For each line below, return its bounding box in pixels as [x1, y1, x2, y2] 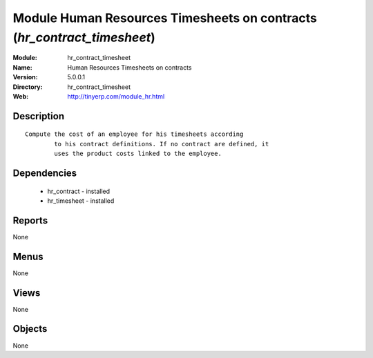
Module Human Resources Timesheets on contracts [12, 10, 318, 26]
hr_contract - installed [47, 187, 111, 195]
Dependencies [12, 167, 77, 179]
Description [12, 110, 65, 122]
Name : [12, 63, 32, 72]
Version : [12, 73, 38, 81]
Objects [12, 323, 48, 335]
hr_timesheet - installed [47, 197, 115, 205]
